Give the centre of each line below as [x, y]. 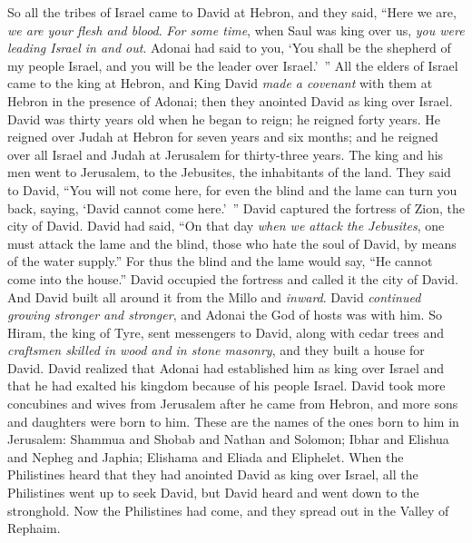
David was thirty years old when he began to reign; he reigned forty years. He [224, 118]
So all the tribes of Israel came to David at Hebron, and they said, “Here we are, [232, 12]
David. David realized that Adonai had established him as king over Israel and [226, 367]
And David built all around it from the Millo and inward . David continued [214, 296]
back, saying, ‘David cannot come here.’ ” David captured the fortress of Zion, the [236, 207]
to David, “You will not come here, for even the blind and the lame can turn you [232, 189]
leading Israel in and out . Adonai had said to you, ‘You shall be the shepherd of [229, 48]
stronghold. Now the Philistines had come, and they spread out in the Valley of [228, 510]
